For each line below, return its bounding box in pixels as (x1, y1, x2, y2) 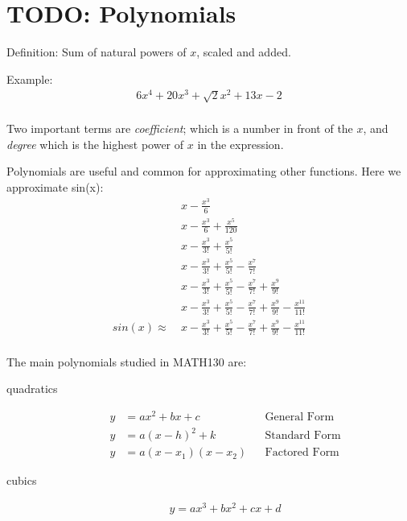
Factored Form (265, 447, 339, 459)
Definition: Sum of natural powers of (6, 43, 187, 60)
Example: (6, 70, 53, 87)
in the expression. (197, 135, 284, 152)
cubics (6, 472, 37, 489)
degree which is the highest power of (6, 135, 184, 152)
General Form (265, 411, 335, 423)
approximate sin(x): (6, 179, 104, 195)
